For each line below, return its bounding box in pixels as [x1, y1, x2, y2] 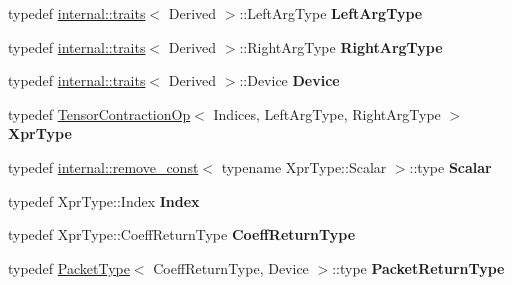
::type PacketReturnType [332, 257, 505, 278]
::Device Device [239, 70, 340, 91]
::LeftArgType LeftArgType [239, 3, 423, 23]
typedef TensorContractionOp [8, 103, 191, 124]
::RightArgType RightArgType [239, 36, 443, 57]
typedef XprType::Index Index [8, 190, 200, 211]
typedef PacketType [8, 257, 130, 278]
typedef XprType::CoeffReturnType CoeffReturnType [8, 224, 356, 245]
